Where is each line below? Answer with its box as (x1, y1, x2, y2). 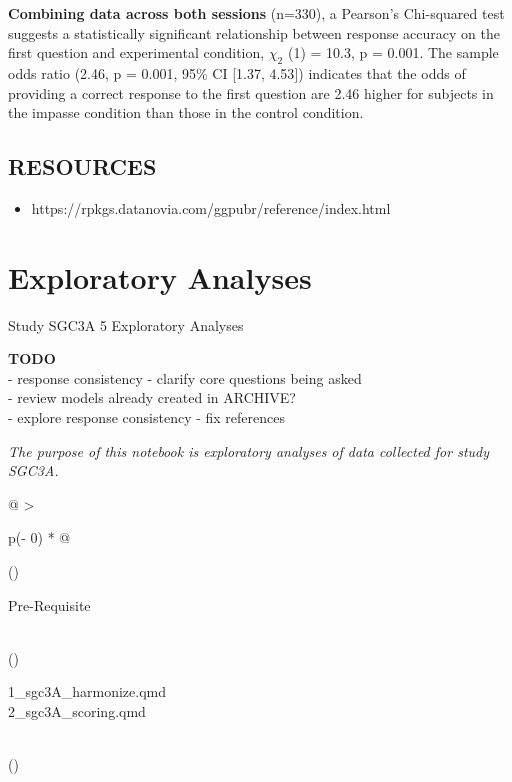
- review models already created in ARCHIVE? (8, 387, 296, 408)
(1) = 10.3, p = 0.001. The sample (287, 42, 499, 63)
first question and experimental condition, (8, 42, 265, 63)
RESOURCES (8, 151, 157, 182)
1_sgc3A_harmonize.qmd (8, 681, 167, 702)
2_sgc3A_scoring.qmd (8, 701, 146, 721)
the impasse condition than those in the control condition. (8, 102, 364, 123)
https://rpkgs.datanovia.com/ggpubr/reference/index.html (31, 197, 391, 218)
